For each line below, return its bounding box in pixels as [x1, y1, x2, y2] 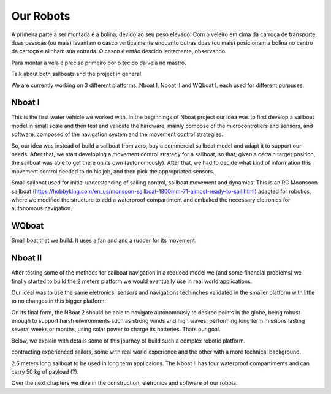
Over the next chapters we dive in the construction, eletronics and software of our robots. [11, 379, 238, 387]
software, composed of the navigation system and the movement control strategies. [11, 131, 223, 138]
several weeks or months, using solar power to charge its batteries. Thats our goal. [11, 325, 221, 333]
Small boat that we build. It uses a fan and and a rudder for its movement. [11, 237, 197, 244]
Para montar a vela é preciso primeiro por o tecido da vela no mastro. [11, 59, 186, 66]
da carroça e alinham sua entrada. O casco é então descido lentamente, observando [11, 48, 226, 55]
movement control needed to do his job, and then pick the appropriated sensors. [11, 167, 215, 175]
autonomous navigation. [11, 205, 73, 212]
